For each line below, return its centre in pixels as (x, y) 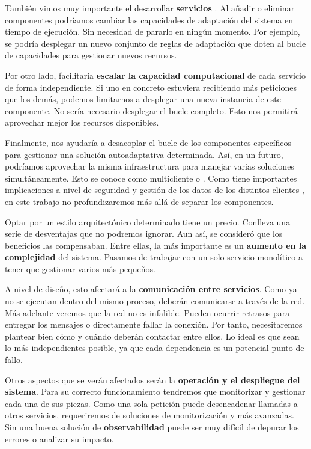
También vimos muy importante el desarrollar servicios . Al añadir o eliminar (150, 8)
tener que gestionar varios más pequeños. (80, 268)
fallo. (14, 360)
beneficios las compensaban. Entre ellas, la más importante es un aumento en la (156, 245)
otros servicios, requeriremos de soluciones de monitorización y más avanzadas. (149, 415)
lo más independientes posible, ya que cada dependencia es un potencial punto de (155, 348)
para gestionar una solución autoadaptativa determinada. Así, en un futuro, (144, 154)
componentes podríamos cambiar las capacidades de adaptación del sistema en (149, 20)
